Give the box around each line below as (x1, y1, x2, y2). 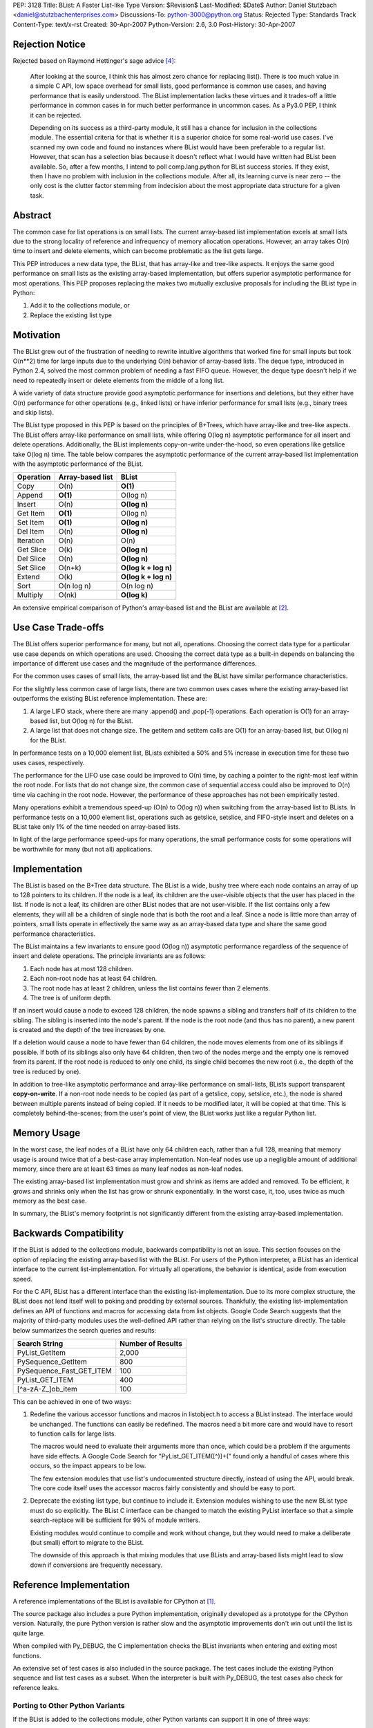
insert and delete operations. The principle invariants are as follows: (12, 952, 207, 960)
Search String (17, 1338, 64, 1348)
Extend (17, 572, 41, 582)
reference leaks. (12, 1683, 59, 1691)
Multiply (17, 590, 44, 600)
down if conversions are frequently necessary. (30, 1561, 162, 1569)
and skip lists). (12, 408, 55, 417)
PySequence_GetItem (17, 1357, 88, 1367)
